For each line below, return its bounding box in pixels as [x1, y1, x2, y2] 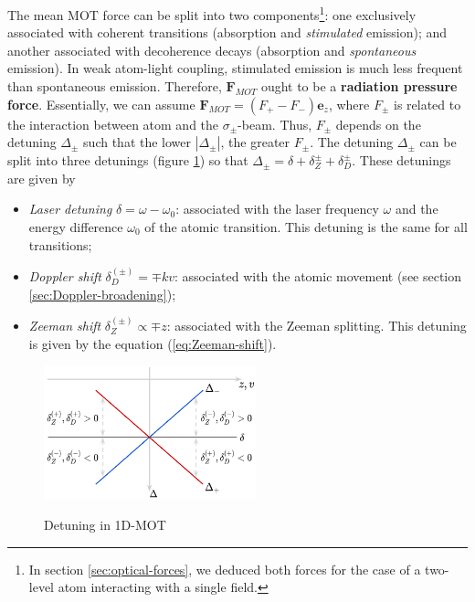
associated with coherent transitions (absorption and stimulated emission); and [7, 23, 448, 42]
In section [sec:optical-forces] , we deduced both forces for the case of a [28, 559, 421, 578]
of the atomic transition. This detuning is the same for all [144, 217, 468, 236]
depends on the [335, 114, 421, 133]
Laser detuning [28, 199, 112, 218]
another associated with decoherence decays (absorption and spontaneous [7, 40, 417, 59]
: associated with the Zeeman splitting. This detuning [166, 316, 467, 334]
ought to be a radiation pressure [260, 77, 458, 96]
